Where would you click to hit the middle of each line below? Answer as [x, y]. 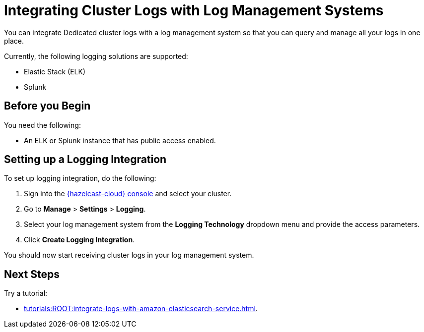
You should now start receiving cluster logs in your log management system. [129, 255]
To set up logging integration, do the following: [80, 178]
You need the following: [42, 125]
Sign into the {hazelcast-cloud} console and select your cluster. [128, 194]
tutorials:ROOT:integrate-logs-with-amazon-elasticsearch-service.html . [141, 309]
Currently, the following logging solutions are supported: [96, 56]
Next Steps [32, 274]
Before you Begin [47, 106]
